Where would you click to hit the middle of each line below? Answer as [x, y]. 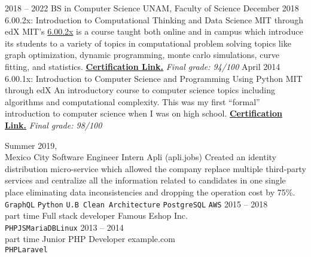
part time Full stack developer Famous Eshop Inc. [96, 215]
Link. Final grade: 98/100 [54, 125]
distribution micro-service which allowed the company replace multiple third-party [156, 168]
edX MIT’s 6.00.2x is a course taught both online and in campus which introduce [154, 31]
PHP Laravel [26, 250]
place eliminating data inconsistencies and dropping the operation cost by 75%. [150, 192]
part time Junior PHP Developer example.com [90, 239]
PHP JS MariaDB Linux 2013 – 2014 [64, 227]
